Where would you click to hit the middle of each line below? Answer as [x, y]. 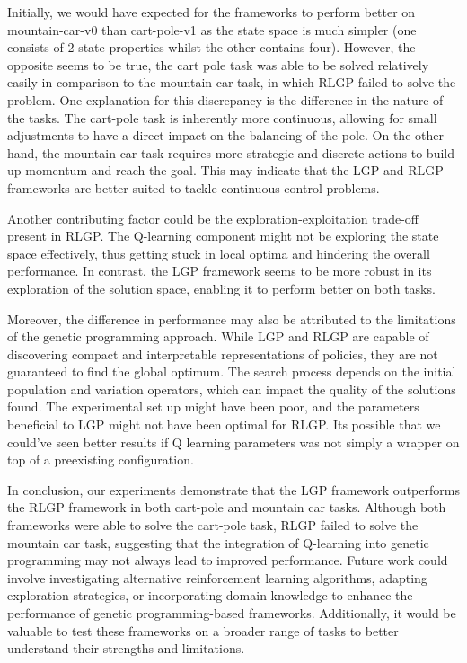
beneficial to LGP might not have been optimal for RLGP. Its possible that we [224, 424]
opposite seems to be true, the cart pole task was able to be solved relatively [218, 64]
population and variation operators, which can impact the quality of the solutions [232, 389]
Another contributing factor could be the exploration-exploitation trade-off [213, 218]
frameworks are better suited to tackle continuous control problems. [194, 187]
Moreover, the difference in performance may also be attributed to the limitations [232, 318]
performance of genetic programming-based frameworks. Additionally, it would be [232, 613]
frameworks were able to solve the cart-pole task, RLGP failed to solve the [213, 525]
